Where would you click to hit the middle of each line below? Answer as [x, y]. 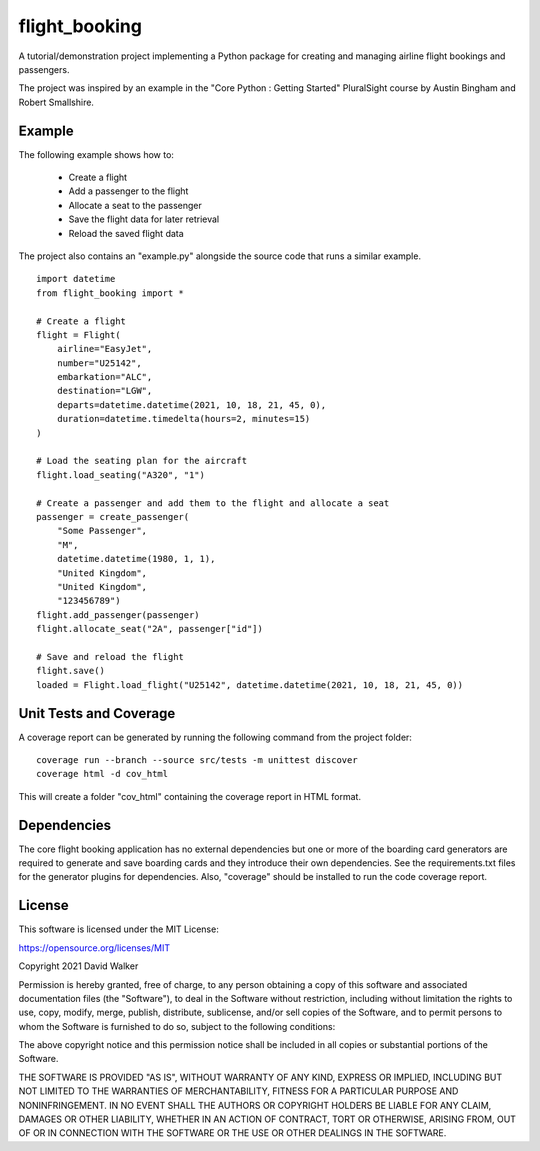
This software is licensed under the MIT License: [118, 929]
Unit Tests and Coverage [97, 713]
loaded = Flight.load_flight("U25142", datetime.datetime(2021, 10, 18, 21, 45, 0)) [250, 684]
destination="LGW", [104, 391]
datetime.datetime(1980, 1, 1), [136, 559]
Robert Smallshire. [56, 102]
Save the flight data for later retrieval [144, 219]
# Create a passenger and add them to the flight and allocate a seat [213, 503]
